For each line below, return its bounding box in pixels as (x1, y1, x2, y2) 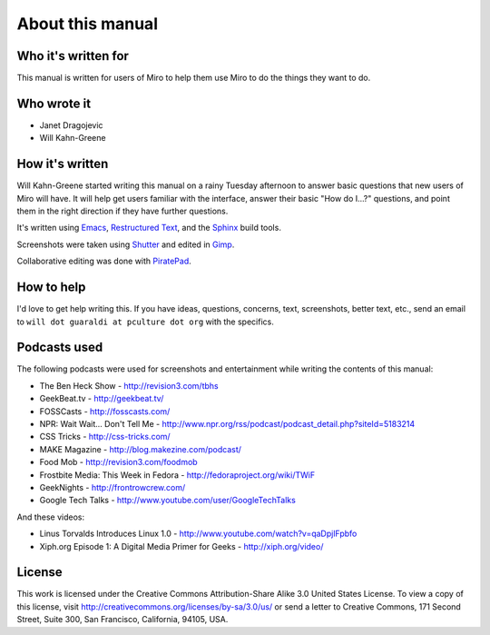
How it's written (16, 156, 109, 172)
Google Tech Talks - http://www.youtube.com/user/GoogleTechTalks (39, 495, 297, 506)
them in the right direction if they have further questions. (16, 205, 229, 217)
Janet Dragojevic (39, 119, 103, 131)
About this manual (16, 14, 159, 34)
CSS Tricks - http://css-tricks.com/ (39, 432, 171, 442)
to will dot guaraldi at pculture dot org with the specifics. (16, 316, 274, 327)
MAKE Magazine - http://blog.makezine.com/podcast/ (39, 443, 242, 454)
